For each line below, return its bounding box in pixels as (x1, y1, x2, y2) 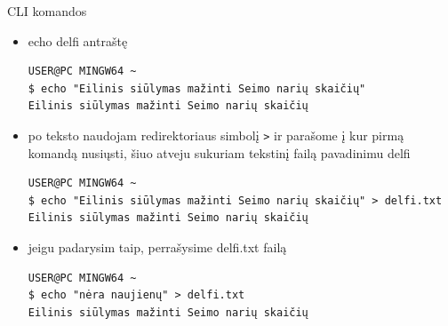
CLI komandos (7, 2, 87, 20)
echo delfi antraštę (28, 31, 128, 50)
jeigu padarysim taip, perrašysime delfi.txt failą (28, 238, 287, 256)
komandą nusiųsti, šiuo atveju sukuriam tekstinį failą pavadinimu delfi (28, 143, 411, 162)
